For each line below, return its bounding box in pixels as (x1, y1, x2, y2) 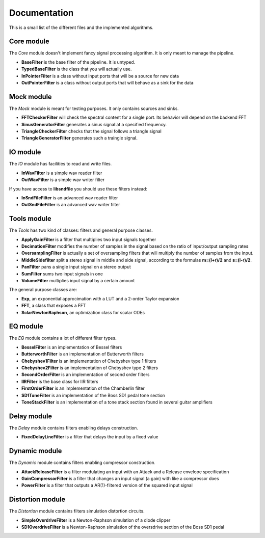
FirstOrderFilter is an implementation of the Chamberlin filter (21, 385, 145, 391)
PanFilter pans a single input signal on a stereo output (21, 264, 131, 270)
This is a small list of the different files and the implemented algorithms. (9, 25, 154, 30)
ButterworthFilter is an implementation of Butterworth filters (21, 351, 144, 357)
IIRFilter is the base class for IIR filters (21, 378, 99, 384)
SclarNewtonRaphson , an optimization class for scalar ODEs (21, 309, 145, 315)
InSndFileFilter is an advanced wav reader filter (21, 194, 118, 201)
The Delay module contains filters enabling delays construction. (9, 425, 138, 430)
